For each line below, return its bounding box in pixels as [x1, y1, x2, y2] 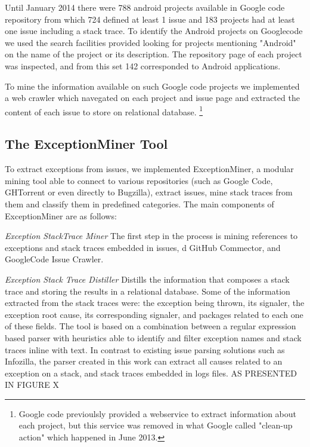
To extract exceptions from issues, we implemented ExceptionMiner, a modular [5, 163, 294, 175]
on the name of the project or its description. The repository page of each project [5, 48, 302, 60]
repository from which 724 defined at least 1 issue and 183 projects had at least [5, 13, 295, 25]
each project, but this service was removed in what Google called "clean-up [18, 419, 293, 431]
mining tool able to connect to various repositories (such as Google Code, [5, 174, 273, 186]
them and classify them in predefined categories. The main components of [5, 197, 274, 210]
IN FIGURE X [5, 378, 59, 391]
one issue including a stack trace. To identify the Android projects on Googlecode [5, 25, 303, 37]
